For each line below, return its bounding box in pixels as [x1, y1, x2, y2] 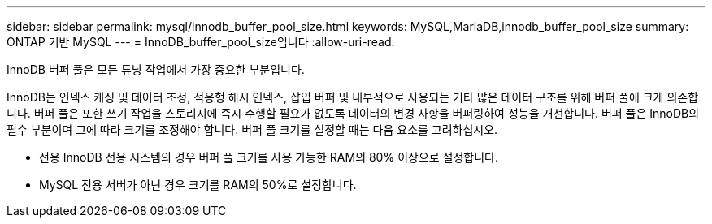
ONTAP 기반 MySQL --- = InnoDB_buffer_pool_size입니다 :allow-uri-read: [7, 35, 395, 49]
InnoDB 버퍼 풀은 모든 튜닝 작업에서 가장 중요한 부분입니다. [7, 62, 305, 76]
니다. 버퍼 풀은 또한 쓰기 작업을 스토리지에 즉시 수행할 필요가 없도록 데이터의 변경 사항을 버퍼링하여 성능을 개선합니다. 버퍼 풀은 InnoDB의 [7, 106, 700, 120]
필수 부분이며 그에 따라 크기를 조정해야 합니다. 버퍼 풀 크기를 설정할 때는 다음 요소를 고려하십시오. [7, 123, 498, 136]
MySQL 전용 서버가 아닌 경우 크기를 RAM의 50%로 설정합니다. [39, 178, 357, 192]
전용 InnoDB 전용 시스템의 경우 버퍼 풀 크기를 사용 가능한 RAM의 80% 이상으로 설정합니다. [39, 150, 499, 164]
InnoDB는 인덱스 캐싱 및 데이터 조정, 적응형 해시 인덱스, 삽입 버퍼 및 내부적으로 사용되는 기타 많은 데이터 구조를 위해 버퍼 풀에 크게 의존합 [7, 90, 699, 104]
